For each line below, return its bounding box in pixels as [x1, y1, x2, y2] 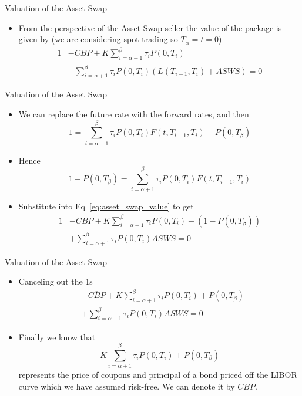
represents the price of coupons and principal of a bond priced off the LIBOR [18, 368, 297, 381]
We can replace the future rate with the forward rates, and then [18, 108, 249, 120]
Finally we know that [18, 330, 96, 343]
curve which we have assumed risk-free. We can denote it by [18, 380, 235, 392]
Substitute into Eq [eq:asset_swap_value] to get [18, 200, 194, 212]
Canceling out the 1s [18, 275, 93, 287]
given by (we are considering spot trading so [18, 33, 178, 45]
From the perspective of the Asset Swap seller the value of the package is [18, 21, 282, 33]
